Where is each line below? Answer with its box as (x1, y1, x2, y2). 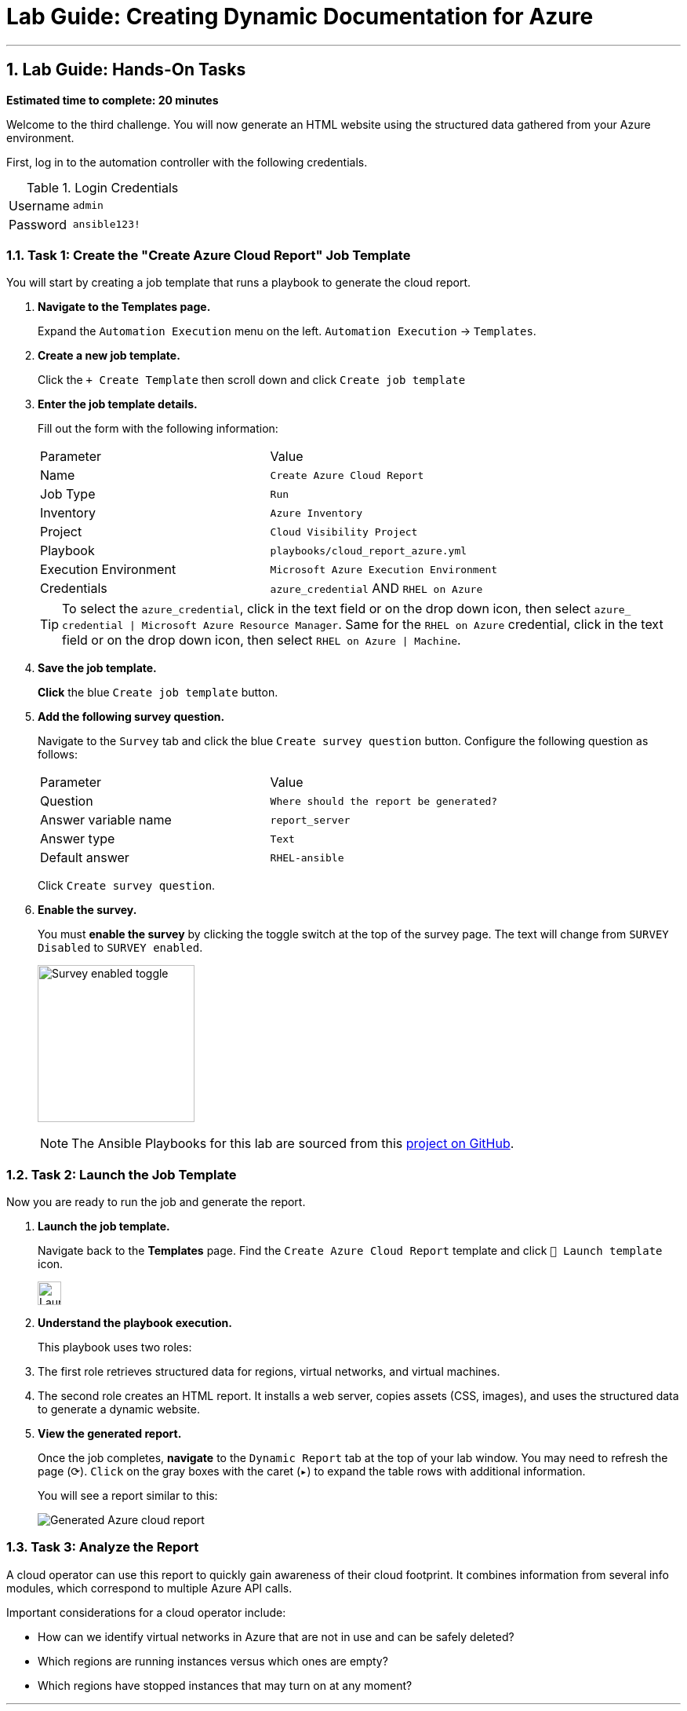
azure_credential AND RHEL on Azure (270, 580, 483, 597)
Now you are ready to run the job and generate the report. (6, 1195, 306, 1209)
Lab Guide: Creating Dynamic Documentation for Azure (6, 3, 594, 30)
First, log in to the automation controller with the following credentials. (6, 155, 368, 169)
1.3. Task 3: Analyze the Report (6, 1539, 199, 1556)
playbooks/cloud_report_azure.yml (270, 544, 467, 557)
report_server (270, 813, 351, 826)
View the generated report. (38, 1427, 182, 1441)
